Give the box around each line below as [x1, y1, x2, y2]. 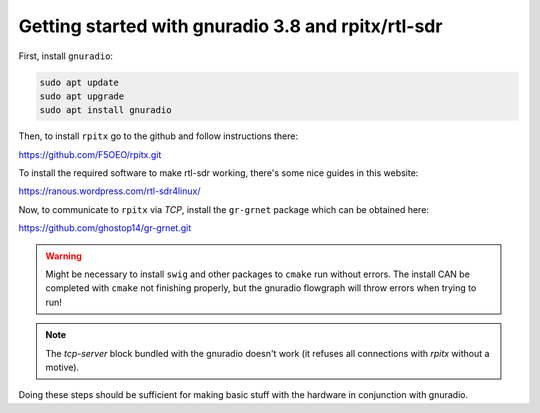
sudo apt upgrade [39, 90, 125, 102]
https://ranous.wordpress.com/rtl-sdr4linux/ [18, 185, 201, 197]
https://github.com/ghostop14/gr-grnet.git [18, 222, 192, 234]
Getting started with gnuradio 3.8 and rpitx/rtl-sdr [18, 15, 443, 37]
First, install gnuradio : [18, 50, 114, 62]
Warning [45, 250, 82, 262]
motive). [45, 361, 80, 373]
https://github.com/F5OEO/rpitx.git [18, 148, 162, 160]
